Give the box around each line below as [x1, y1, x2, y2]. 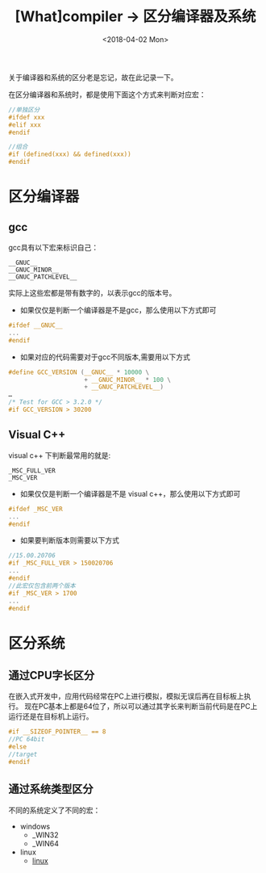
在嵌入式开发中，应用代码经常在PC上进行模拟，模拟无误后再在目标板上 [8, 691, 244, 701]
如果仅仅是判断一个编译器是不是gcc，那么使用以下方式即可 [19, 305, 217, 315]
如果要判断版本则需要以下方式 [19, 535, 119, 545]
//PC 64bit [8, 736, 45, 744]
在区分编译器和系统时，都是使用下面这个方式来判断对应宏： [8, 90, 206, 99]
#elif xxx [8, 120, 42, 129]
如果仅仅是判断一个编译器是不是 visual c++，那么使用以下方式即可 [19, 489, 241, 498]
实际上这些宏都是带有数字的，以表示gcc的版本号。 [8, 288, 177, 298]
